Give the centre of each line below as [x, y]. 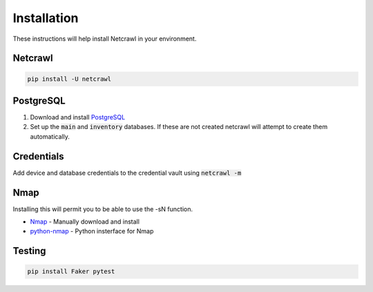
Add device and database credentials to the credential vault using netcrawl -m [127, 173]
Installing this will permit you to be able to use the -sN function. [103, 209]
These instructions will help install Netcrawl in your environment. [105, 39]
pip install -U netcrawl [69, 79]
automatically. [50, 136]
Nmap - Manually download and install [85, 222]
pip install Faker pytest [71, 272]
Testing [29, 251]
